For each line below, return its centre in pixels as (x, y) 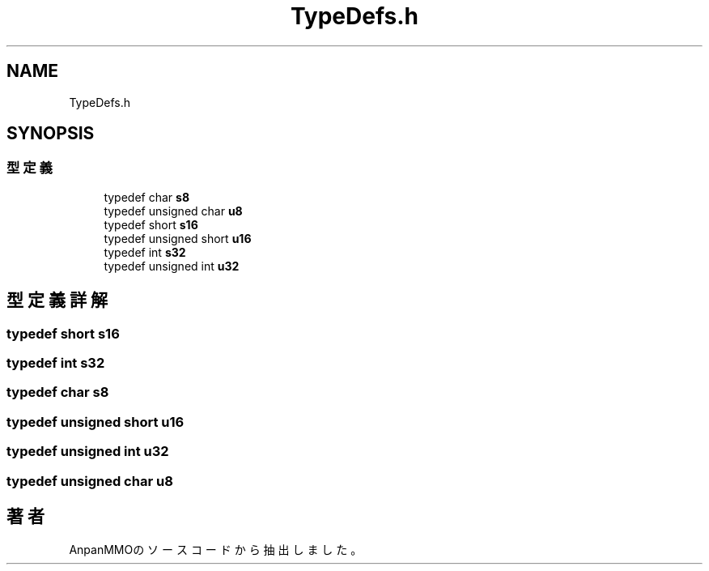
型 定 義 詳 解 (57, 300)
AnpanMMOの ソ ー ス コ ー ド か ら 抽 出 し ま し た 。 (216, 550)
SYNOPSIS (51, 134)
